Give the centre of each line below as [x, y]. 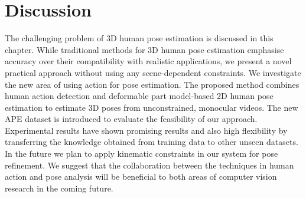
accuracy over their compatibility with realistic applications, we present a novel [148, 61]
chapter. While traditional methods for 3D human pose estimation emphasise [144, 49]
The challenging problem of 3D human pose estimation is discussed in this [139, 38]
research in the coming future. [59, 188]
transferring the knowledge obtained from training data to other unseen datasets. [152, 142]
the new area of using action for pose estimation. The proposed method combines [152, 84]
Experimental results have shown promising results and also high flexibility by [146, 130]
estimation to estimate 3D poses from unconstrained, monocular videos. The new [152, 107]
